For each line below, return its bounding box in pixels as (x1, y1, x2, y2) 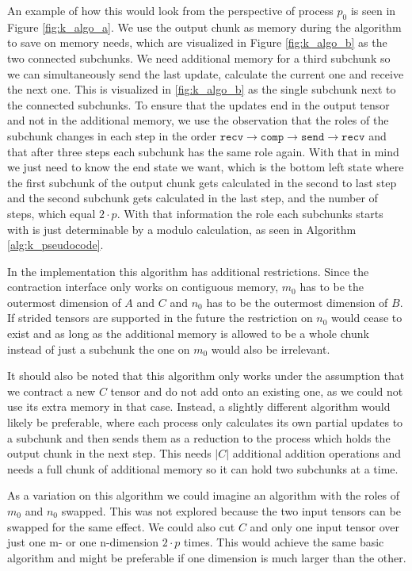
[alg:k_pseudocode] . (7, 236, 104, 253)
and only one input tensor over (250, 518, 399, 535)
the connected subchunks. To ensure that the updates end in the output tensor (7, 96, 390, 113)
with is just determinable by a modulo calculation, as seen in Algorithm (7, 220, 357, 237)
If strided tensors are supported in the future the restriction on (7, 309, 313, 326)
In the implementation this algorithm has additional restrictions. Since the (7, 263, 369, 279)
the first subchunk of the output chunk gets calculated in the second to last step (7, 174, 397, 190)
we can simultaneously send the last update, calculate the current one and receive (7, 65, 404, 82)
